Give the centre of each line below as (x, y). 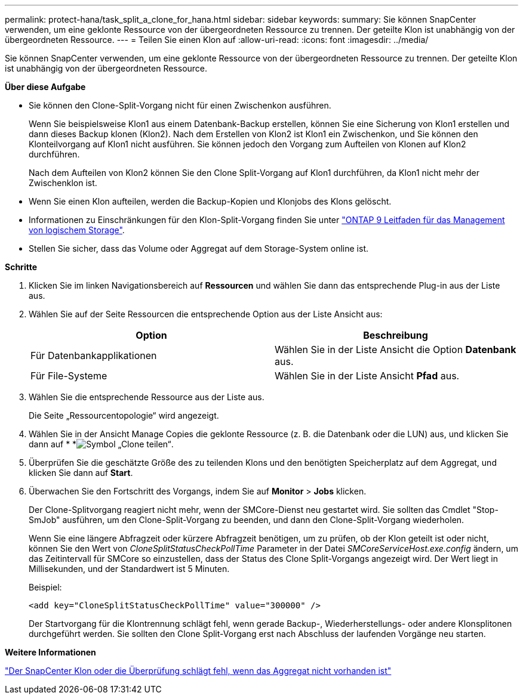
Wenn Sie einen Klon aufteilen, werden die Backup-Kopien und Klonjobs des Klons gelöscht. (210, 201)
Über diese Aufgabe (45, 87)
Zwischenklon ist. (63, 183)
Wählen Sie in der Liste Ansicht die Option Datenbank (396, 349)
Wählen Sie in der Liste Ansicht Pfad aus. (367, 376)
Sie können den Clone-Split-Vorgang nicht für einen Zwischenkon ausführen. (180, 105)
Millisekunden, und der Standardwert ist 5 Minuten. (129, 569)
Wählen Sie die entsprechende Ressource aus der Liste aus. (147, 397)
